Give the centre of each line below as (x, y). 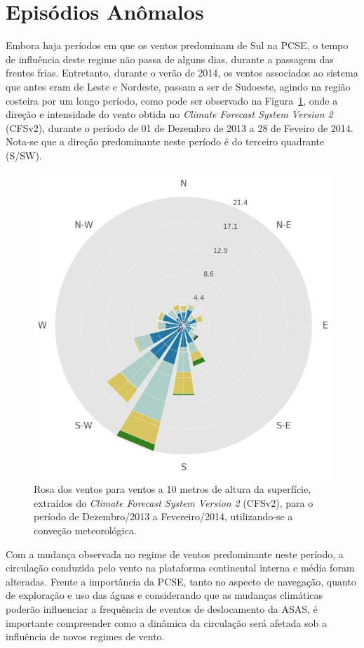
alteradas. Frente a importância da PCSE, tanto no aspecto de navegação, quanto (181, 581)
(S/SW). (24, 155)
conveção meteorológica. (85, 530)
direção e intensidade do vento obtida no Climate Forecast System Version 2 (169, 114)
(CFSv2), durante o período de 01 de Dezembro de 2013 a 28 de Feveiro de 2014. (180, 127)
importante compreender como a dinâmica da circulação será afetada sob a (167, 622)
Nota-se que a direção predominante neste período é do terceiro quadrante (165, 141)
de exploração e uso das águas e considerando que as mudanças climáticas (164, 595)
